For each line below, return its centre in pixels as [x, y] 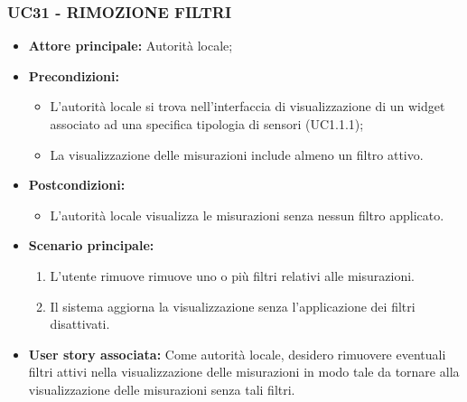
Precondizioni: [74, 75]
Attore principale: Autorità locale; [131, 46]
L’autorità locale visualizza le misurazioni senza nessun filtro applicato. [247, 215]
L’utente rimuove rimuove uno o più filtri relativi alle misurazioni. [232, 275]
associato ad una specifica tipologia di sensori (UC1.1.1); [207, 124]
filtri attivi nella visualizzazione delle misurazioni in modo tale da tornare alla [244, 372]
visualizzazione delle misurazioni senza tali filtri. [162, 389]
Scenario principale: [91, 245]
